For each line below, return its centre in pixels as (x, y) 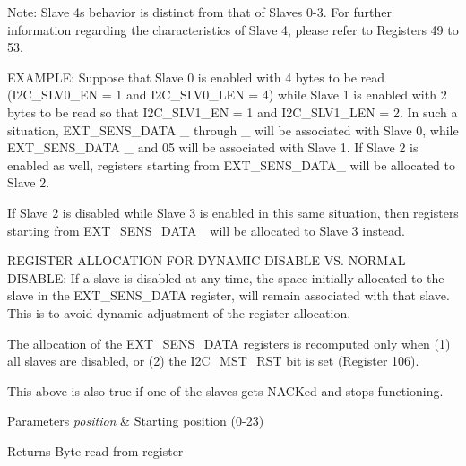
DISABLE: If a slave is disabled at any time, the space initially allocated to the (226, 277)
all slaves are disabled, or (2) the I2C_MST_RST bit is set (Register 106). (213, 361)
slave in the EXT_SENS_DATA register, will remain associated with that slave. (229, 295)
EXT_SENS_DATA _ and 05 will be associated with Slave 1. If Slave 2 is (213, 147)
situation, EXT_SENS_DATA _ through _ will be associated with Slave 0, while (233, 129)
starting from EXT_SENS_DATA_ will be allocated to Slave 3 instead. (206, 230)
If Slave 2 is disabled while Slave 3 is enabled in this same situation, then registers (233, 212)
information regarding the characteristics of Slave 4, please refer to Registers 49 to (233, 29)
